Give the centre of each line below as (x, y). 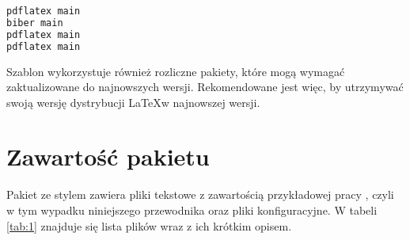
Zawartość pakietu (108, 156)
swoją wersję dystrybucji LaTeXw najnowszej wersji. (133, 102)
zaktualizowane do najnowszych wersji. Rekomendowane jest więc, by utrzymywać (205, 87)
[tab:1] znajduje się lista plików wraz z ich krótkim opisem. (149, 225)
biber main (35, 23)
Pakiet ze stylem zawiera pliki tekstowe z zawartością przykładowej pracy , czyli (200, 194)
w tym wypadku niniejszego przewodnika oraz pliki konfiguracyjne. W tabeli (192, 210)
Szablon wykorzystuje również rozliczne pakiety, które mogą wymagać (176, 71)
